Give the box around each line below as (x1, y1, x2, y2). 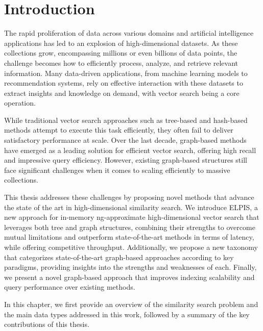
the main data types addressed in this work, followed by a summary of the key (4, 309, 250, 319)
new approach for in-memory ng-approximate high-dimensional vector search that (4, 212, 259, 222)
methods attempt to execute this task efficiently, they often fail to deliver (4, 124, 233, 135)
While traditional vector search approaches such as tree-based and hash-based (4, 114, 248, 125)
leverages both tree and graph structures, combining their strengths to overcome (4, 221, 255, 232)
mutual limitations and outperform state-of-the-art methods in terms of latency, (4, 232, 254, 242)
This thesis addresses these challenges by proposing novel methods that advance (4, 192, 254, 202)
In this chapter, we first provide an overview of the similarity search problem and (4, 298, 258, 309)
